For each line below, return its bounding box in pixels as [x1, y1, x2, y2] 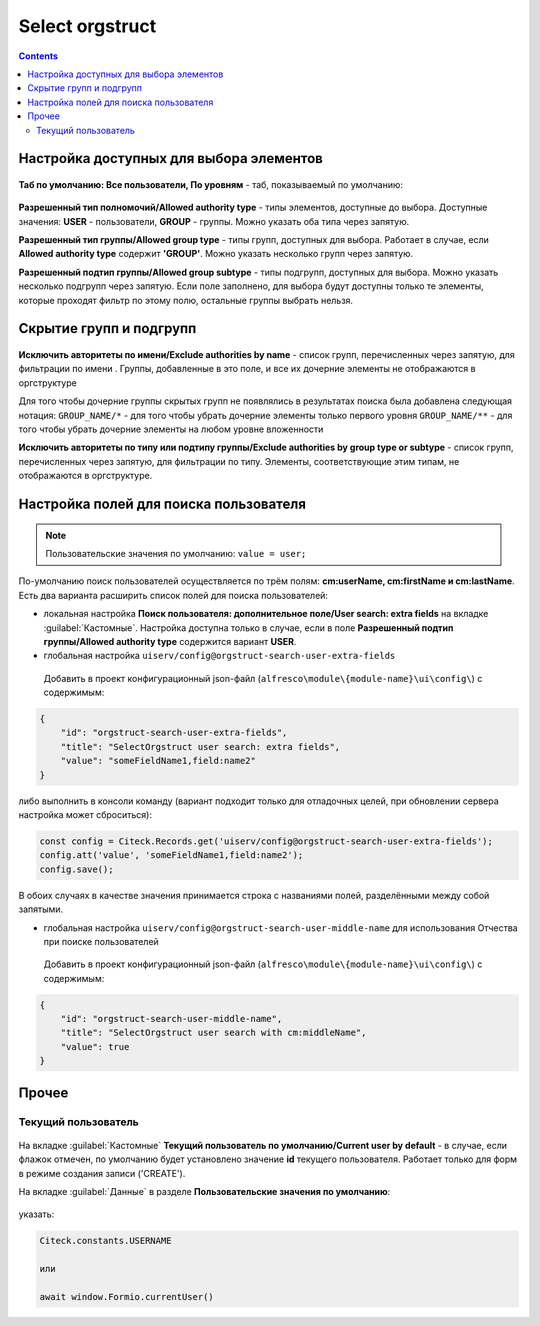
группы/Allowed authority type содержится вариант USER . [43, 635, 297, 647]
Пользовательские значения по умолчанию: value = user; [45, 547, 307, 559]
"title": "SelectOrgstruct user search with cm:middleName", [60, 1027, 367, 1039]
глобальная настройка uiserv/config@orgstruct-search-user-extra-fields [43, 650, 396, 662]
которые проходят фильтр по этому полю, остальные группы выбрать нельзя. [18, 294, 354, 306]
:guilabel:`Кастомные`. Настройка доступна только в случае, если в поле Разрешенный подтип [43, 621, 454, 634]
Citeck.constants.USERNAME [39, 1235, 172, 1247]
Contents [18, 50, 59, 62]
